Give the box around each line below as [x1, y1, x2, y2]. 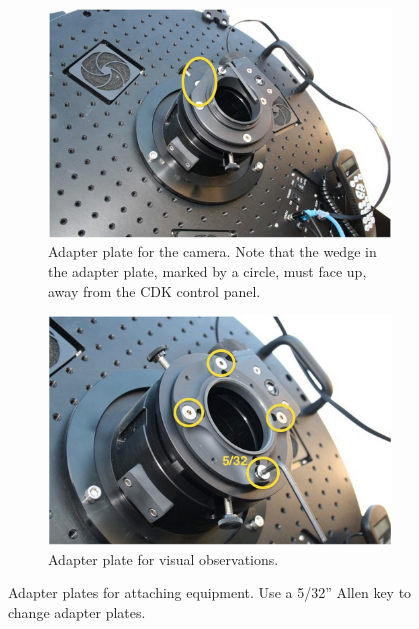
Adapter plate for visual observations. [48, 548, 279, 569]
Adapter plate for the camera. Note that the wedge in [48, 241, 377, 262]
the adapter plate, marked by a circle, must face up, [48, 260, 367, 281]
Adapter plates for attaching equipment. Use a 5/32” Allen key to [8, 582, 412, 603]
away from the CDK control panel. [48, 280, 261, 301]
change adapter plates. [8, 601, 146, 622]
